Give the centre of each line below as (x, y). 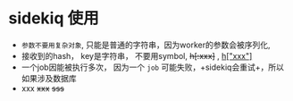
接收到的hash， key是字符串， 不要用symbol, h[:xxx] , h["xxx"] (137, 55)
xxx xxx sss (42, 88)
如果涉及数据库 (49, 78)
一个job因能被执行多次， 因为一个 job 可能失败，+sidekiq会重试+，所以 (153, 67)
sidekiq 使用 (54, 18)
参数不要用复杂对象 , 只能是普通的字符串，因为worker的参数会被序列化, (146, 45)
